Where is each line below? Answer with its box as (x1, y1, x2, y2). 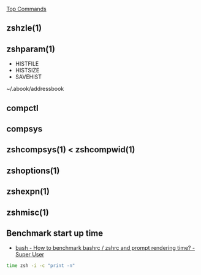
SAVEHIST (15, 73, 42, 80)
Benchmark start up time (6, 228, 104, 238)
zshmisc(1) (6, 207, 49, 217)
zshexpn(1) (6, 187, 50, 197)
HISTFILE (15, 60, 39, 68)
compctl (6, 103, 39, 113)
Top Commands (6, 6, 47, 12)
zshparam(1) (6, 44, 56, 54)
